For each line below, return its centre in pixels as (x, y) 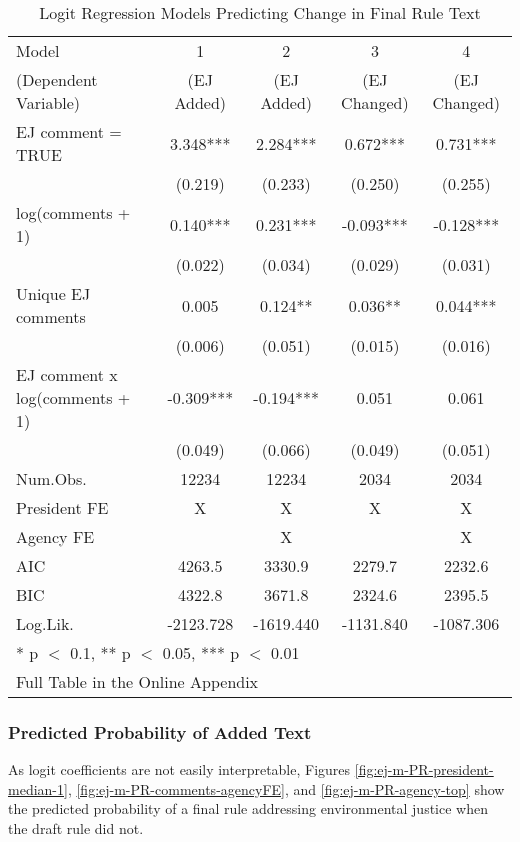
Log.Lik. (45, 623)
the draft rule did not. (76, 828)
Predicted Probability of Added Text (160, 731)
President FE (62, 507)
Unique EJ (53, 293)
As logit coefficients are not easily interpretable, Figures (179, 769)
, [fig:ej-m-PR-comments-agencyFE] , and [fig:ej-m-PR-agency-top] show (286, 788)
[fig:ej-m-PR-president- (424, 769)
